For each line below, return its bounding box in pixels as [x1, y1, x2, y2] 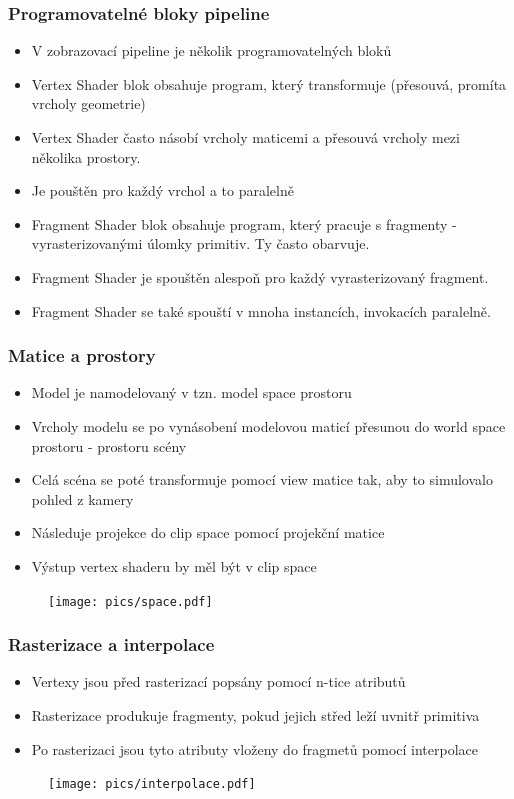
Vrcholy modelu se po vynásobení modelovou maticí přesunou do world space [31, 415, 506, 436]
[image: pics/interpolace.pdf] [48, 777, 256, 792]
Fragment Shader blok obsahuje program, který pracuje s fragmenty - [31, 213, 457, 234]
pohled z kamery [31, 488, 134, 509]
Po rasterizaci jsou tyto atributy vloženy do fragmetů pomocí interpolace [31, 738, 479, 759]
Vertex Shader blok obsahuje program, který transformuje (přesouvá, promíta [31, 73, 507, 94]
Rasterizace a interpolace [8, 632, 215, 657]
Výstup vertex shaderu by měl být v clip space [31, 555, 317, 576]
